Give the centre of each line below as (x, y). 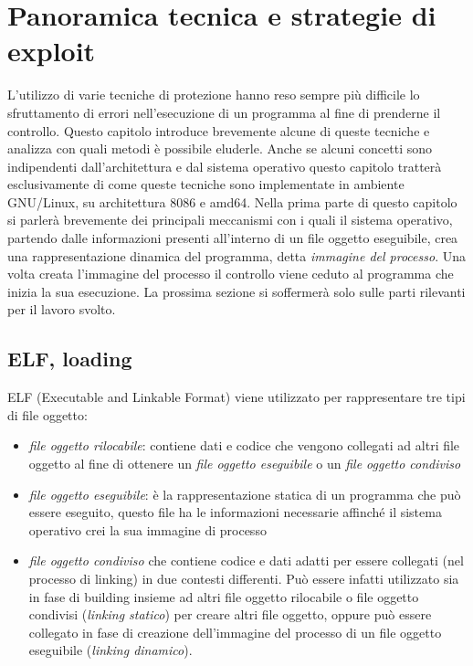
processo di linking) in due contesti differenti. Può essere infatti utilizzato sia (244, 578)
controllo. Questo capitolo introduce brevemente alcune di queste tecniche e (219, 130)
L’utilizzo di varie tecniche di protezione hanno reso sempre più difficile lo (214, 95)
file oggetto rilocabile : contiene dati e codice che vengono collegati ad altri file (244, 445)
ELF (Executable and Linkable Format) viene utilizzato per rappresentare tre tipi (236, 397)
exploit (52, 51)
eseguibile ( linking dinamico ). (110, 650)
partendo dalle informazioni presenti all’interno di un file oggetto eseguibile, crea (233, 238)
